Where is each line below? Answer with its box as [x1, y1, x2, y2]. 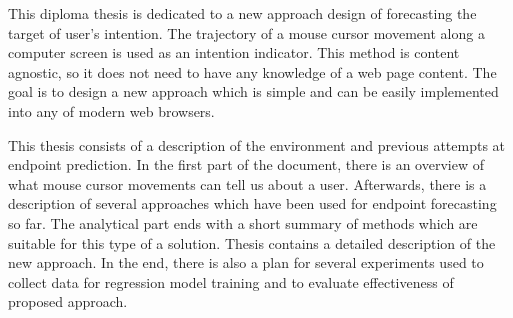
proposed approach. [8, 291, 128, 312]
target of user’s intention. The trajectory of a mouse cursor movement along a [8, 22, 485, 43]
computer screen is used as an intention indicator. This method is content [8, 42, 460, 63]
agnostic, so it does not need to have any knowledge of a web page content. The [8, 61, 497, 82]
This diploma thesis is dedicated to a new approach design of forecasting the [8, 3, 477, 23]
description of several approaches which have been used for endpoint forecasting [8, 193, 497, 214]
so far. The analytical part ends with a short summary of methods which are [8, 212, 478, 233]
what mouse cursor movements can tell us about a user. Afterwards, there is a [8, 173, 487, 194]
